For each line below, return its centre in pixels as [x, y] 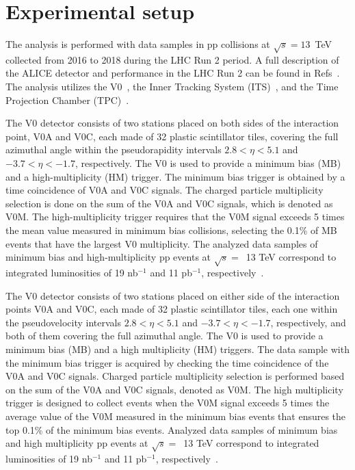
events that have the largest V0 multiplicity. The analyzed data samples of [162, 243]
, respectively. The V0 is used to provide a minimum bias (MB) [208, 163]
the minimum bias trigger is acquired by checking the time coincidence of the [167, 362]
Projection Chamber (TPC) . [67, 100]
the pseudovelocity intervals [63, 322]
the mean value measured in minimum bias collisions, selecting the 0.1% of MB [171, 230]
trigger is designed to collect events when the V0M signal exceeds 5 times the [168, 403]
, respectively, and [308, 322]
